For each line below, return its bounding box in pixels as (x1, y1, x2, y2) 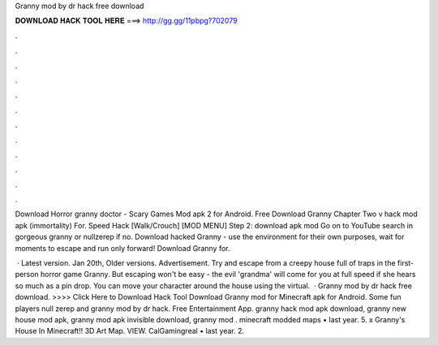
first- (397, 258, 414, 268)
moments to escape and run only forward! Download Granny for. (15, 243, 230, 253)
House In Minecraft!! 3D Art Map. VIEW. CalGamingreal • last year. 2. (15, 326, 245, 336)
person (15, 270, 40, 279)
